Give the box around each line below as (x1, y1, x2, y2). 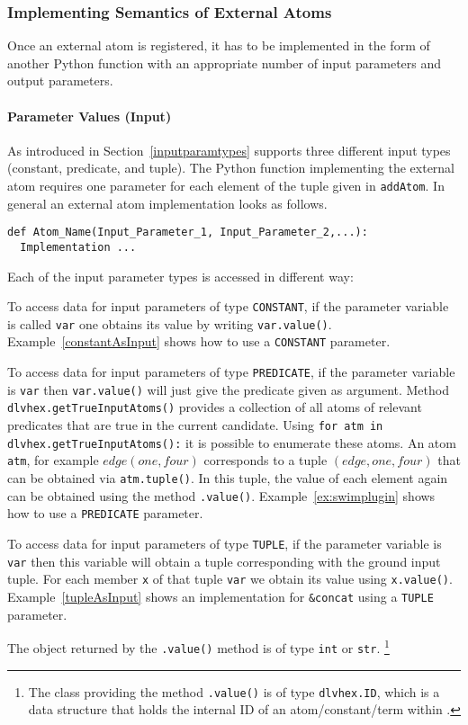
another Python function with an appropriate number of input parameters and (7, 53, 442, 72)
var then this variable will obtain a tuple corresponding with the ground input (7, 551, 441, 570)
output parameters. (7, 71, 113, 90)
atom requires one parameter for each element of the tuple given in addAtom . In (7, 175, 445, 194)
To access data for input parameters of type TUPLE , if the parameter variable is (7, 534, 442, 553)
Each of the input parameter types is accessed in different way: (7, 266, 354, 285)
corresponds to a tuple (203, 451, 328, 470)
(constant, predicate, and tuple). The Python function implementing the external (7, 158, 455, 177)
